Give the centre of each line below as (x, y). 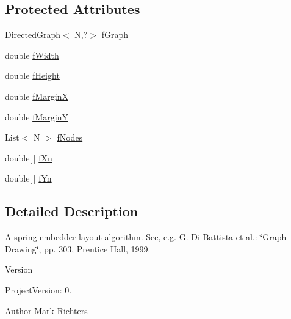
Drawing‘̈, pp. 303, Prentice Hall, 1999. (78, 248)
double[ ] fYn (28, 178)
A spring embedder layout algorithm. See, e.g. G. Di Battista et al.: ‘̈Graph (146, 237)
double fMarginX (37, 96)
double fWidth (32, 55)
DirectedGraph (33, 35)
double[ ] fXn (29, 157)
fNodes (70, 137)
